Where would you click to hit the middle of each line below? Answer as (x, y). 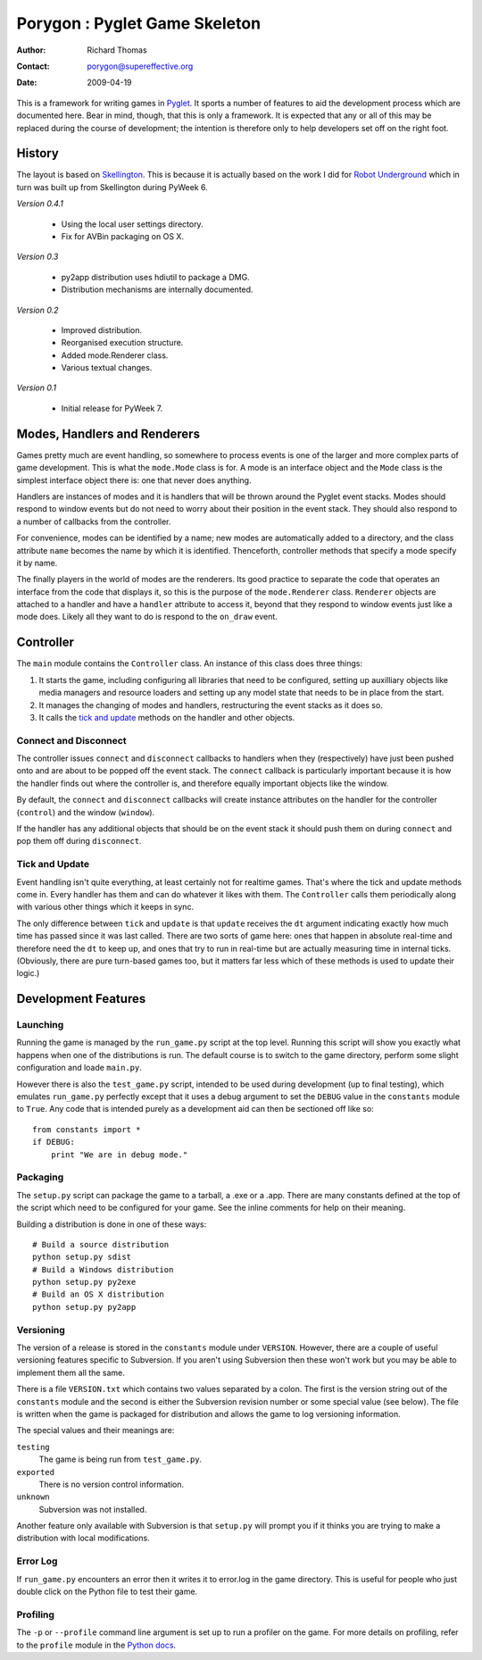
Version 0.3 (37, 257)
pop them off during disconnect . (79, 841)
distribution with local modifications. (83, 1538)
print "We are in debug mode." (119, 1155)
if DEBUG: (54, 1142)
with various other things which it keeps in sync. (105, 907)
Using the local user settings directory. (133, 224)
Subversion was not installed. (93, 1509)
